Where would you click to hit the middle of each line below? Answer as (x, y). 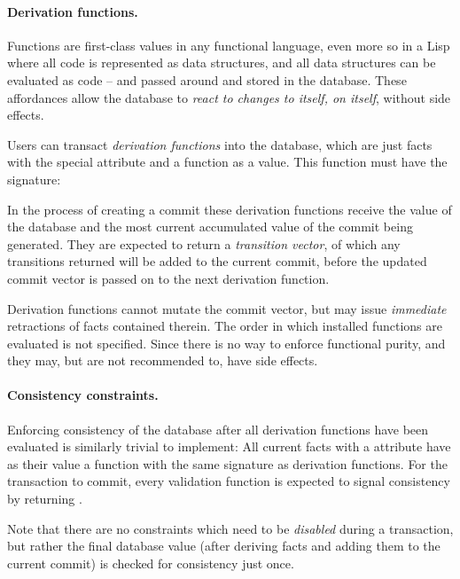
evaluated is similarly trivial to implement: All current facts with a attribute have (229, 446)
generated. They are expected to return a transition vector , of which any (204, 243)
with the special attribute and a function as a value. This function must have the (227, 162)
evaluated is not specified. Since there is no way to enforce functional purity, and (226, 343)
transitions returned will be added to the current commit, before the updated (217, 261)
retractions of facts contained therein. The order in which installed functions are (225, 326)
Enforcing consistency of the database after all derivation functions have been (218, 429)
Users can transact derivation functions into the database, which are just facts (220, 144)
